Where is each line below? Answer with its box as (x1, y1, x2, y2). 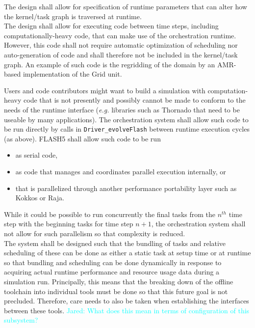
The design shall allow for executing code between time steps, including (4, 21, 219, 31)
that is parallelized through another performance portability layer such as (15, 183, 237, 193)
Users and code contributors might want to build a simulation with (4, 85, 205, 95)
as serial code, (15, 150, 58, 160)
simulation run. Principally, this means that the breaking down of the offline (4, 276, 233, 286)
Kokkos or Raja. (15, 192, 64, 203)
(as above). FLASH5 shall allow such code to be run (4, 133, 161, 143)
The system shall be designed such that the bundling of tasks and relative (4, 238, 226, 248)
